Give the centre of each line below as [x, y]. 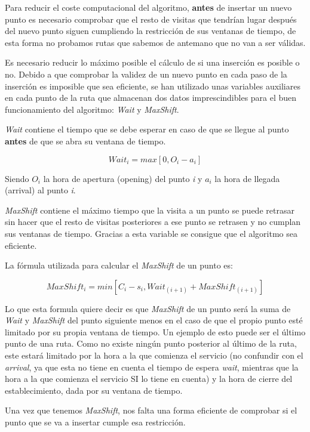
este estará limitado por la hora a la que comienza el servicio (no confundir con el [154, 355]
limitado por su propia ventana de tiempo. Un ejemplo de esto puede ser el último [155, 331]
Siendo [17, 178]
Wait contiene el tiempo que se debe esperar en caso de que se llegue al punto [147, 129]
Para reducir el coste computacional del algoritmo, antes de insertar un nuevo [148, 7]
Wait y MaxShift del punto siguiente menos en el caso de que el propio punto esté [154, 320]
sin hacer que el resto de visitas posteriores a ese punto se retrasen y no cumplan [153, 222]
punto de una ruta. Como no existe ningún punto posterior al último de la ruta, [151, 343]
